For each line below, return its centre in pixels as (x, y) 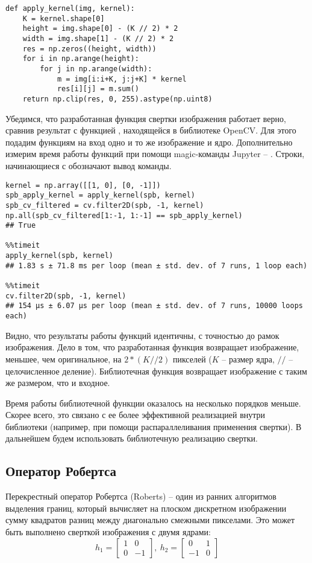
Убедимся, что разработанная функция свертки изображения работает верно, (146, 118)
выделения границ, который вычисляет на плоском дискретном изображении (146, 508)
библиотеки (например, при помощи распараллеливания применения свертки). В (154, 426)
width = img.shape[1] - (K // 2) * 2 (98, 38)
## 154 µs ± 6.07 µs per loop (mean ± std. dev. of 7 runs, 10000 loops (154, 306)
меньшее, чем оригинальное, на (64, 359)
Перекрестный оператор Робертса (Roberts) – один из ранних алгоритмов (141, 496)
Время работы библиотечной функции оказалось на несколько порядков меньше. (153, 403)
